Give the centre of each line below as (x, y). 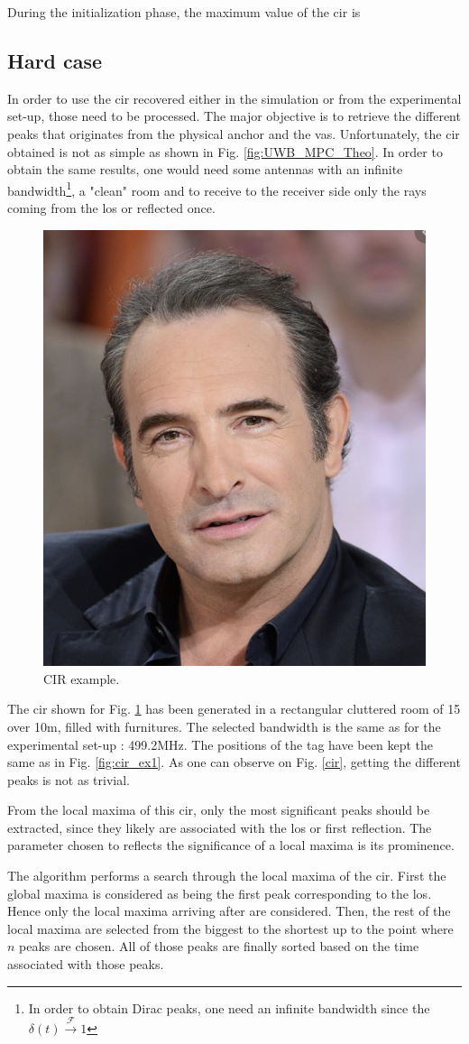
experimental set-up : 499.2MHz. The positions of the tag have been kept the (220, 744)
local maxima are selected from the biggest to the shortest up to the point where (230, 928)
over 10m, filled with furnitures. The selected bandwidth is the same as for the (224, 726)
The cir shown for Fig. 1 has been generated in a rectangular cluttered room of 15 (234, 709)
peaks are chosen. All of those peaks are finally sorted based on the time (219, 946)
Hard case (55, 60)
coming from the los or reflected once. (111, 208)
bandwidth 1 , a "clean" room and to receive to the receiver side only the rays (217, 189)
